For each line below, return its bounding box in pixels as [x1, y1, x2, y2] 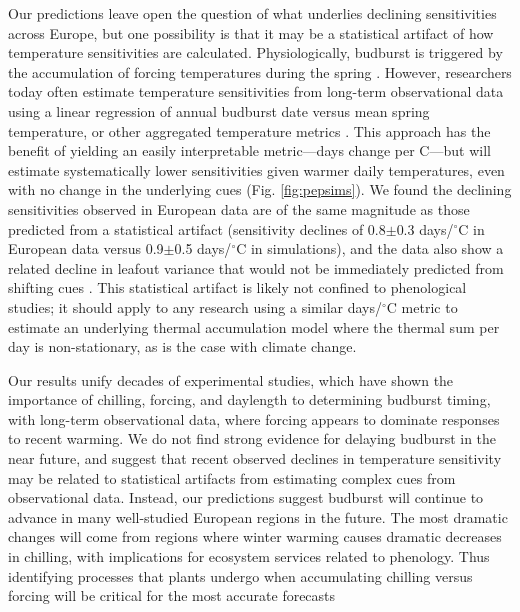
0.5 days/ [174, 238, 232, 259]
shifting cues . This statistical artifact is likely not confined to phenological [8, 277, 467, 298]
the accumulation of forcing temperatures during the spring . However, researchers [8, 61, 512, 82]
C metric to [386, 296, 458, 317]
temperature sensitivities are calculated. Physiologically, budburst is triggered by [8, 42, 503, 63]
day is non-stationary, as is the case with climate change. [8, 336, 357, 357]
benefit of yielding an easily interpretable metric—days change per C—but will [8, 140, 491, 161]
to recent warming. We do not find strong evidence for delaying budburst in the [8, 428, 497, 449]
